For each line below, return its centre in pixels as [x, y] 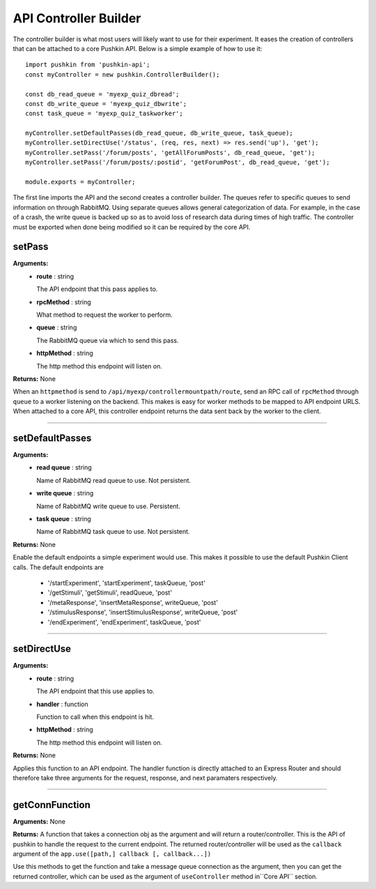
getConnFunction [52, 805]
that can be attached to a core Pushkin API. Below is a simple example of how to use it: [138, 48]
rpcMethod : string [64, 302]
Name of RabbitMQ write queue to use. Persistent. [109, 506]
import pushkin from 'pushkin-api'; [88, 65]
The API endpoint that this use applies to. [95, 692]
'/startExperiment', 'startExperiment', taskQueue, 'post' [126, 583]
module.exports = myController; [80, 182]
